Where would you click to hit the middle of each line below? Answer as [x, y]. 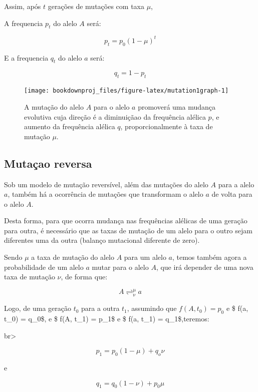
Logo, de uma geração [38, 308]
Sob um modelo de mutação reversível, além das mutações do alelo [106, 184]
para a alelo [236, 184]
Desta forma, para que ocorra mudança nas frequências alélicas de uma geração [126, 221]
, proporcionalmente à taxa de [167, 126]
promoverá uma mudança [177, 106]
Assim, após [23, 6]
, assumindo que [152, 308]
